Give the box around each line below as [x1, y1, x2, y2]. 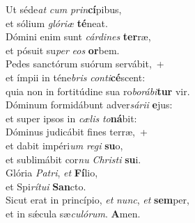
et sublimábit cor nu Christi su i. [6, 151, 141, 166]
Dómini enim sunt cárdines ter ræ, [6, 29, 151, 44]
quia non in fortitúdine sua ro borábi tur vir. [6, 83, 190, 98]
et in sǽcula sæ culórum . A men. [6, 206, 141, 220]
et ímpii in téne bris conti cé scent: [6, 69, 146, 84]
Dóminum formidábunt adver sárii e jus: [6, 97, 173, 112]
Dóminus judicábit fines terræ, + [6, 124, 148, 139]
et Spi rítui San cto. [6, 179, 86, 193]
